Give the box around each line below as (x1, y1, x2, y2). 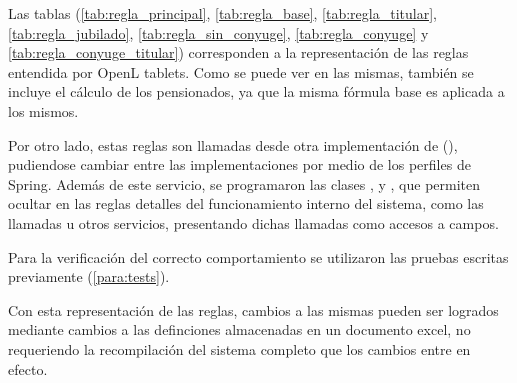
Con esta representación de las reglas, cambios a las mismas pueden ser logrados (8, 299, 499, 320)
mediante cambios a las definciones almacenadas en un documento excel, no (8, 319, 471, 340)
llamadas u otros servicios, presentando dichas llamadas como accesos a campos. (8, 212, 499, 233)
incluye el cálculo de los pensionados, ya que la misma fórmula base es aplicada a (8, 81, 505, 102)
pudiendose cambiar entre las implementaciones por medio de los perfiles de (8, 154, 471, 175)
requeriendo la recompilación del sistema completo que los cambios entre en (8, 338, 471, 359)
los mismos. (8, 100, 79, 121)
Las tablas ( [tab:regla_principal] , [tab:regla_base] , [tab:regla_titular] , (8, 3, 437, 23)
